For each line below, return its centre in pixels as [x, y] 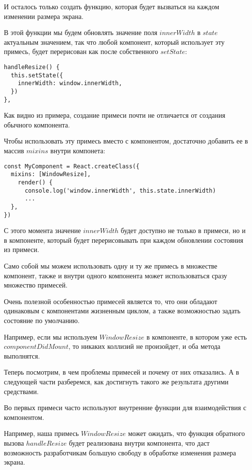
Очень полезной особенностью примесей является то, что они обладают [111, 301]
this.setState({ [37, 75]
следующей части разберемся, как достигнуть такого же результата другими [116, 381]
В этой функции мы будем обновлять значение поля [81, 32]
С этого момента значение [42, 230]
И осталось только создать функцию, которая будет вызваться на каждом [112, 6]
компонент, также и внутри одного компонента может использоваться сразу [116, 275]
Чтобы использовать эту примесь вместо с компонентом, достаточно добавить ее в [126, 141]
